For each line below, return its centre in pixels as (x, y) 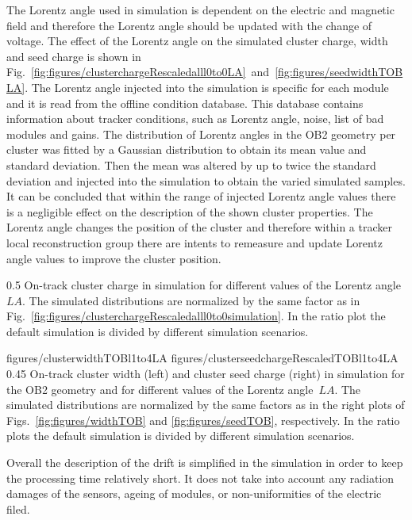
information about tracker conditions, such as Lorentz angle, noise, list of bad (195, 119)
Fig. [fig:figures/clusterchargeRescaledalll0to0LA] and (138, 72)
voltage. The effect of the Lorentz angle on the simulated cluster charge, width (197, 41)
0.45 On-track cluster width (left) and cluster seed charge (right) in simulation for (206, 374)
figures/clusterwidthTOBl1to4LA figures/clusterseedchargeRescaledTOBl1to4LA (202, 358)
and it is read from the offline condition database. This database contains (185, 103)
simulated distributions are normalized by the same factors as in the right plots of (206, 405)
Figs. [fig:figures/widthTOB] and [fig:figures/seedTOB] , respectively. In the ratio (203, 420)
